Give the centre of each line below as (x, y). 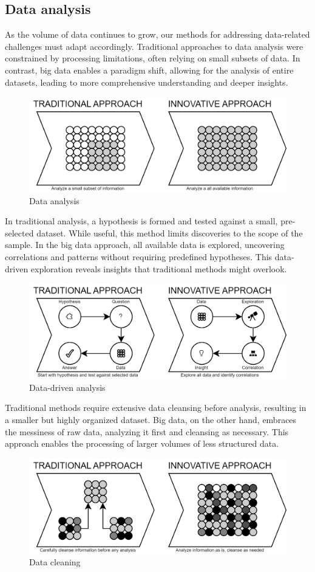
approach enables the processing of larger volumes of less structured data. (142, 443)
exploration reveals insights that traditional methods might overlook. (159, 268)
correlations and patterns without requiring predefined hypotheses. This (139, 257)
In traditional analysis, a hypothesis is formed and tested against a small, (141, 221)
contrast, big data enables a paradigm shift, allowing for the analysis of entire (149, 70)
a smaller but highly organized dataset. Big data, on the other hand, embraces (151, 419)
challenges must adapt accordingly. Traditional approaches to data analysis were (154, 46)
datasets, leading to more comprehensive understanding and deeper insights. (147, 82)
